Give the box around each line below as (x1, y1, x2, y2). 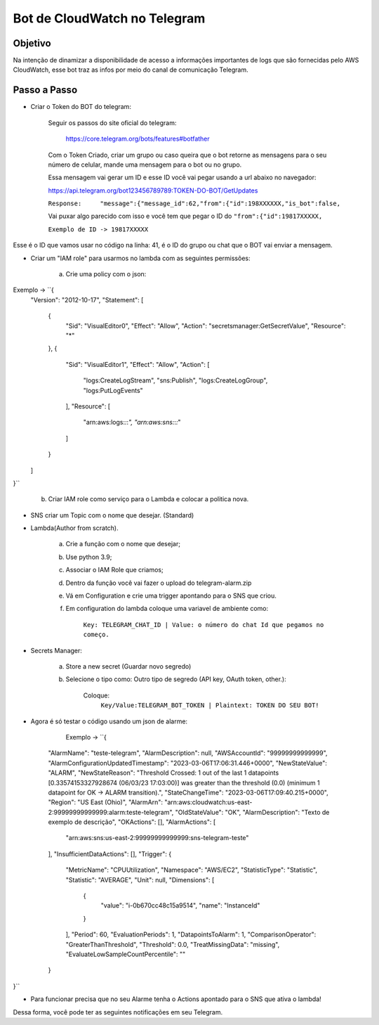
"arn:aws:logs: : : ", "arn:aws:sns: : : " (83, 418, 182, 427)
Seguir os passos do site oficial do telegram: (48, 118, 177, 127)
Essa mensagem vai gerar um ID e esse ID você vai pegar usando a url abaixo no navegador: (48, 173, 317, 182)
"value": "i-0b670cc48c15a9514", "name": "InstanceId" (100, 901, 260, 910)
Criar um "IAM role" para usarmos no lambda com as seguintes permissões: (30, 254, 251, 262)
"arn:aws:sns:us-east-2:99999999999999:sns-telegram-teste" (65, 834, 249, 842)
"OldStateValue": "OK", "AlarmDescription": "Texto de (175, 808, 330, 816)
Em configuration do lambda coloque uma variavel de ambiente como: (65, 605, 269, 613)
